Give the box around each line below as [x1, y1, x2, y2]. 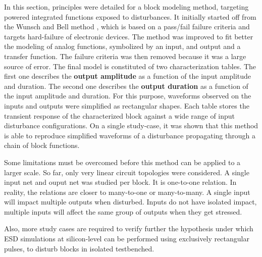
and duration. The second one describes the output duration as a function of [4, 80, 248, 91]
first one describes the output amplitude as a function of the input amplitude [4, 71, 251, 81]
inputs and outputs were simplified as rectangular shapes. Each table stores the [4, 100, 249, 111]
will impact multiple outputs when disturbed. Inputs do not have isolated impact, [4, 196, 257, 207]
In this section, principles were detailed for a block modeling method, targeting [4, 2, 249, 12]
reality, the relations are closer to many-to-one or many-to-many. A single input [4, 186, 250, 197]
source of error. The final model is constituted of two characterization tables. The [4, 61, 256, 71]
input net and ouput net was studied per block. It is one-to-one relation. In [4, 177, 237, 187]
